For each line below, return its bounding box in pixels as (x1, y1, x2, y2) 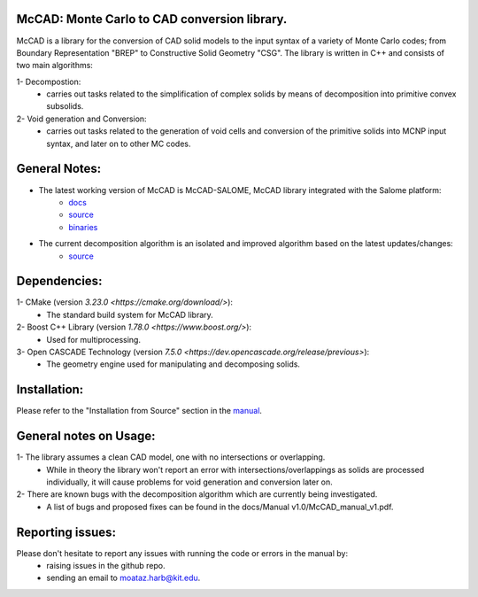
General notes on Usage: (16, 429, 156, 444)
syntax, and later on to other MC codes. (46, 138, 191, 149)
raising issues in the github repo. (46, 561, 166, 571)
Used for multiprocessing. (46, 334, 142, 345)
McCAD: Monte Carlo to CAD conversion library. (16, 12, 288, 27)
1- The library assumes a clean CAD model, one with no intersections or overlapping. (16, 452, 326, 462)
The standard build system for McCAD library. (46, 309, 214, 320)
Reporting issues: (16, 524, 117, 539)
